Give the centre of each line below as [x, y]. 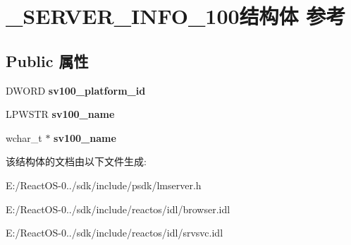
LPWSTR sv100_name [60, 114]
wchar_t [24, 137]
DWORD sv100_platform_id [76, 90]
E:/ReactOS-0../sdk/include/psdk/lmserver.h [104, 185]
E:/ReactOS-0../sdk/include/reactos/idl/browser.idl [118, 209]
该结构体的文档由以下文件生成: [76, 161]
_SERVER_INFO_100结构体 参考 [176, 16]
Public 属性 [47, 60]
